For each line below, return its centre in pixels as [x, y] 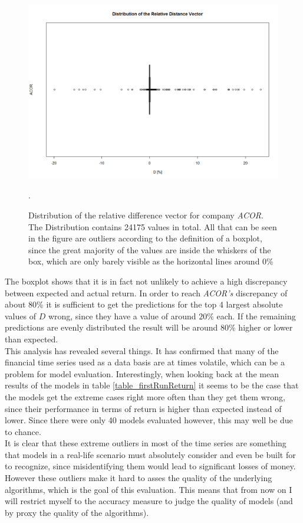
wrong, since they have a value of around [122, 316]
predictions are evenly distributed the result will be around [111, 327]
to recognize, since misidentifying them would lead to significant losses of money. [150, 466]
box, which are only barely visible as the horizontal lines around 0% [151, 261]
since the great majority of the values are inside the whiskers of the [150, 249]
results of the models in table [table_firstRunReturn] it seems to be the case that [152, 385]
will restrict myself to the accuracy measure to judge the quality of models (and [149, 501]
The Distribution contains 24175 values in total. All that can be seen [153, 226]
